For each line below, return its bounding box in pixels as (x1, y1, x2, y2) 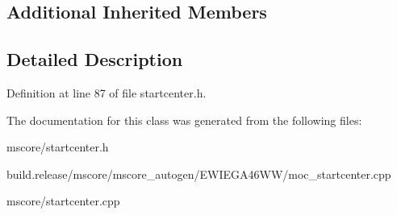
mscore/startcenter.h (6, 139, 109, 155)
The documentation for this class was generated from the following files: (6, 111, 362, 128)
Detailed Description (6, 47, 183, 72)
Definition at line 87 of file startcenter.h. (6, 84, 207, 101)
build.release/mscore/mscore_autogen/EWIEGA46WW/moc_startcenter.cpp (6, 165, 391, 182)
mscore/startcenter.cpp (6, 192, 120, 209)
